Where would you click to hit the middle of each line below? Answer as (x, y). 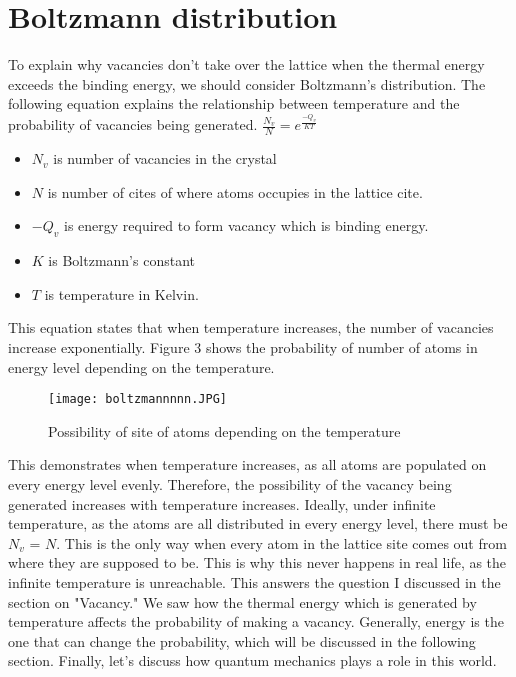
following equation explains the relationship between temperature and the (234, 103)
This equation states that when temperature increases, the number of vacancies (251, 327)
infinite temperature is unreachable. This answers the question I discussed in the (254, 581)
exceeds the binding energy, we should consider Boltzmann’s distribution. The (247, 83)
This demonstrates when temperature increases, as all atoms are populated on (247, 464)
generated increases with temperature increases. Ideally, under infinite (222, 503)
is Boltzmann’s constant (121, 260)
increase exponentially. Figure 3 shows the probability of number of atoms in (243, 346)
